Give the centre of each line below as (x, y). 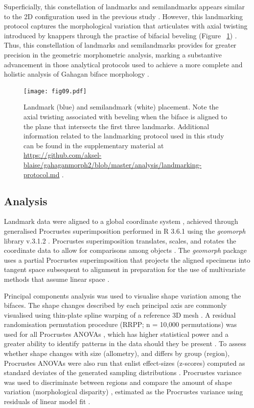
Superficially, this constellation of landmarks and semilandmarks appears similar (124, 6)
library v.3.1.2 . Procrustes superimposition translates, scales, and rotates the (120, 240)
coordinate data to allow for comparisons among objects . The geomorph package (125, 250)
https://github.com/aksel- (63, 155)
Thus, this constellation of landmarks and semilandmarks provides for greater (120, 45)
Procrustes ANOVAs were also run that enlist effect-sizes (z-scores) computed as (125, 363)
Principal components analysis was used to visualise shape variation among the (123, 295)
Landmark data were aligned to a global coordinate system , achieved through (121, 221)
